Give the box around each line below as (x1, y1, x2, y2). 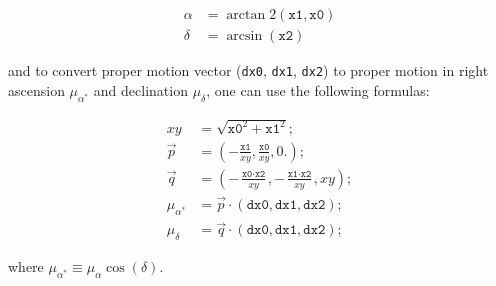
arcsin (226, 29, 263, 44)
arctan (226, 8, 266, 23)
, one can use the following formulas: (206, 79, 430, 100)
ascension (8, 79, 65, 100)
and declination (93, 79, 188, 100)
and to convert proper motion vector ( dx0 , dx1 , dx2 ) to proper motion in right (8, 60, 489, 81)
